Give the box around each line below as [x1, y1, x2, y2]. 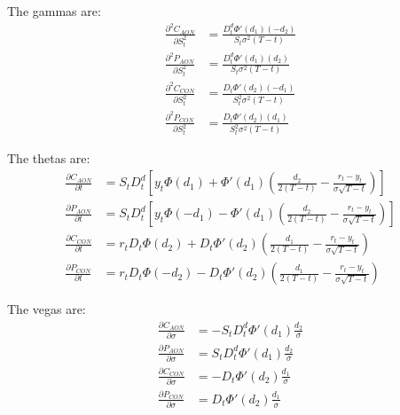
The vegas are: [7, 300, 86, 318]
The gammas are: [7, 2, 101, 20]
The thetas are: [7, 149, 90, 168]
